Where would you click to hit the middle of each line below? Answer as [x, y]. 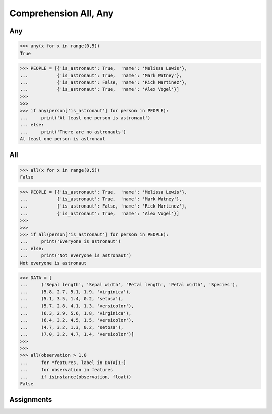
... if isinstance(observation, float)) [76, 377]
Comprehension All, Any [61, 13]
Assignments [31, 400]
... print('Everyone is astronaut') [70, 242]
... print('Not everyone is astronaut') [76, 256]
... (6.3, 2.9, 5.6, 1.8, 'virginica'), [76, 313]
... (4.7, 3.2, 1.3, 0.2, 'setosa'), [72, 327]
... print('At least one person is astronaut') [85, 118]
